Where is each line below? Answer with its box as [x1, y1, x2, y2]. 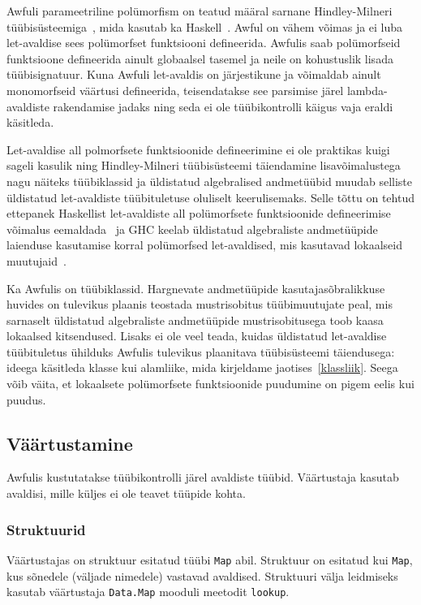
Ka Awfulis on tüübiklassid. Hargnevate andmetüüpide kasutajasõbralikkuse [6, 279, 385, 296]
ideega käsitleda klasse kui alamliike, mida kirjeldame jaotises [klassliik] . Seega [6, 359, 398, 376]
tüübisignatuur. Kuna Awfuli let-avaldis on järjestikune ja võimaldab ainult [6, 66, 381, 83]
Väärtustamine [6, 430, 133, 456]
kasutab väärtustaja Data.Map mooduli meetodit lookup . [6, 583, 290, 600]
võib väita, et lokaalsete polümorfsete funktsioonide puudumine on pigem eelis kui [6, 375, 415, 392]
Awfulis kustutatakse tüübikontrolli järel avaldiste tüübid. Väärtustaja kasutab [6, 469, 399, 486]
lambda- [346, 81, 388, 98]
